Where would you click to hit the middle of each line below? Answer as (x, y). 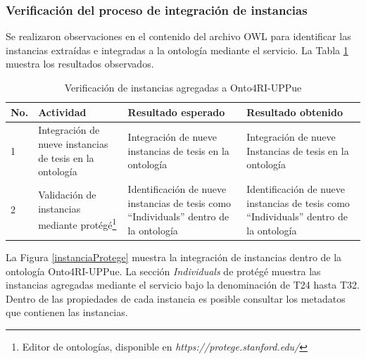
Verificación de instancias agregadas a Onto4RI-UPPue (183, 87)
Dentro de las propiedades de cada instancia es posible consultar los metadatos (176, 298)
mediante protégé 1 (77, 223)
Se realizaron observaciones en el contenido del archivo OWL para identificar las (178, 36)
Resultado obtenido (295, 112)
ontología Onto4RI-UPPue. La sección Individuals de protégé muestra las (163, 271)
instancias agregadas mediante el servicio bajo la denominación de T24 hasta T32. (183, 285)
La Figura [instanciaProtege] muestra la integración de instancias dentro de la (174, 257)
